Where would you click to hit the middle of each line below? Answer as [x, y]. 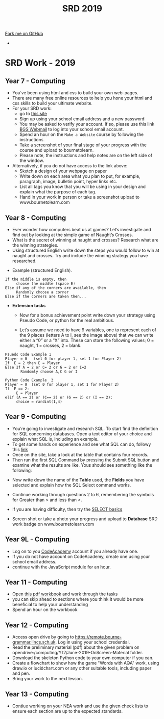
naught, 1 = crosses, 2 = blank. [50, 346]
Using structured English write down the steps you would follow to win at [86, 250]
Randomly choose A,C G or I [49, 372]
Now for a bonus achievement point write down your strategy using [87, 315]
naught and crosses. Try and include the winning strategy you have [80, 255]
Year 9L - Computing [37, 540]
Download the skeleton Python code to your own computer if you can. [83, 658]
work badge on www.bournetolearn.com [53, 524]
